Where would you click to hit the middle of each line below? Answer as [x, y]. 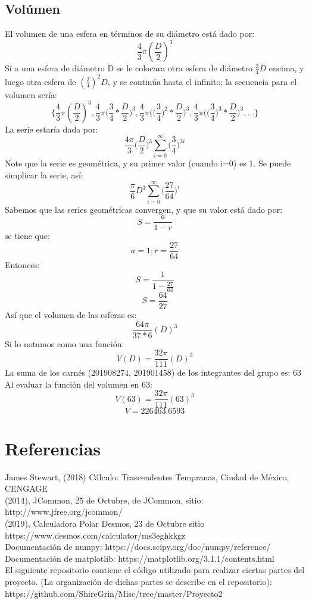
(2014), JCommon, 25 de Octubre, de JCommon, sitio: [104, 500]
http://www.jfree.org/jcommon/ [64, 512]
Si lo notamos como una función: [65, 343]
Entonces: [22, 265]
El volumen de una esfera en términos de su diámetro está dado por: [130, 34]
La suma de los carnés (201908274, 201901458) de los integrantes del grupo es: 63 [153, 372]
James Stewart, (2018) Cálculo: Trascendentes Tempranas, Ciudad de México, [147, 476]
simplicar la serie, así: [44, 175]
